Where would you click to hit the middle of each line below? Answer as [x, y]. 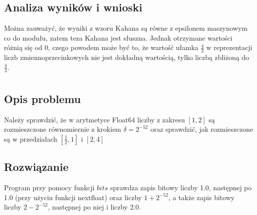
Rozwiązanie [36, 167]
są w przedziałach [31, 138]
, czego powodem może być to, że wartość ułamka [123, 47]
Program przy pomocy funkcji [49, 188]
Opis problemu [43, 98]
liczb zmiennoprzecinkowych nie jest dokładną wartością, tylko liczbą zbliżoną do [127, 57]
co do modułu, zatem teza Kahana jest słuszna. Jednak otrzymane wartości [118, 37]
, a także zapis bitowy [201, 197]
